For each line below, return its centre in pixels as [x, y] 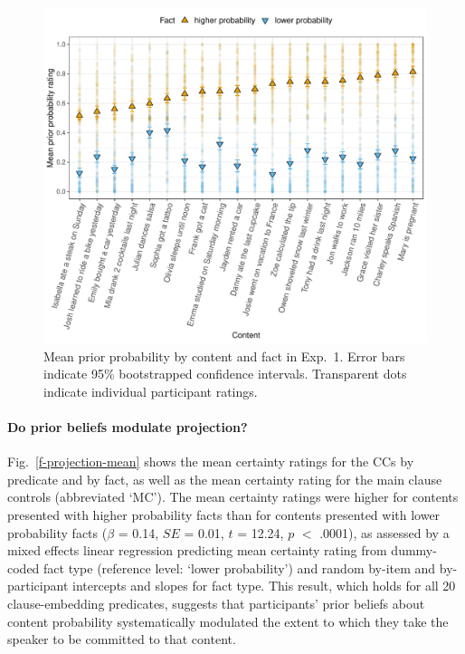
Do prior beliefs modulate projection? [128, 426]
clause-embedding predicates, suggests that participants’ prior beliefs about [216, 603]
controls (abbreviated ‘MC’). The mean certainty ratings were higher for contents [233, 497]
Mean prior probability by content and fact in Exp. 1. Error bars [224, 356]
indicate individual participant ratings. [151, 391]
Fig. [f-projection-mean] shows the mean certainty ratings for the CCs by [211, 462]
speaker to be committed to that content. [122, 639]
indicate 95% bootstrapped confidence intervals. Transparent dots [225, 374]
